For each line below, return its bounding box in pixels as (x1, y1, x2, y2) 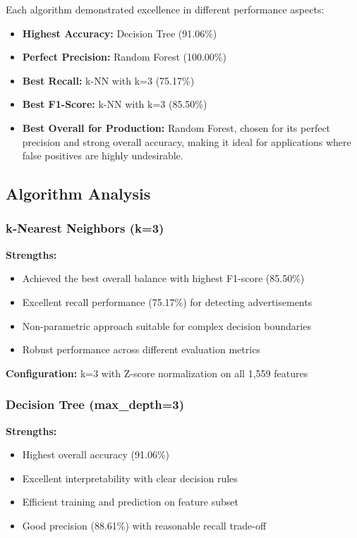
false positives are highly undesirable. (22, 148, 183, 163)
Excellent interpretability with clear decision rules (22, 470, 238, 485)
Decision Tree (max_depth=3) (6, 396, 185, 413)
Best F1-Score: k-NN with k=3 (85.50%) (22, 97, 207, 111)
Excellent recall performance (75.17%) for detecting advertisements (22, 294, 313, 309)
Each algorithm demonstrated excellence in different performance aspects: (6, 2, 325, 16)
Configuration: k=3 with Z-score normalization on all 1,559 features (6, 365, 308, 380)
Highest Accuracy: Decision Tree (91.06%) (22, 25, 217, 40)
